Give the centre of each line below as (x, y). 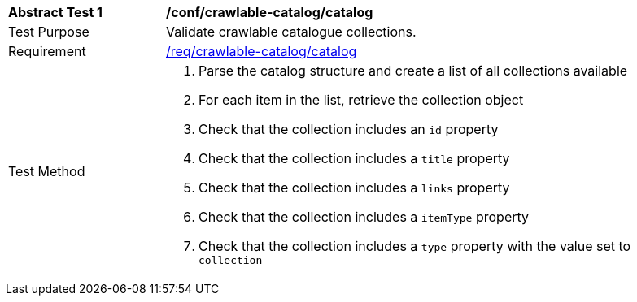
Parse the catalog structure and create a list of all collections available (413, 71)
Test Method (47, 171)
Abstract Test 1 (55, 12)
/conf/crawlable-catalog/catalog (270, 12)
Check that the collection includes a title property (354, 158)
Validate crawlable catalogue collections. (291, 32)
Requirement (47, 51)
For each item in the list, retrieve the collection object (361, 100)
